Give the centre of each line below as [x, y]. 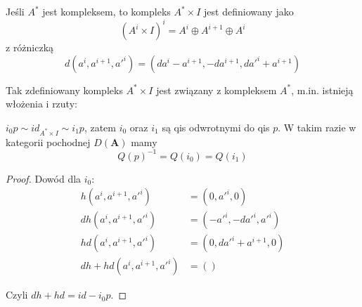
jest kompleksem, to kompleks [106, 11]
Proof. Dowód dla [44, 178]
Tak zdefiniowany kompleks [64, 90]
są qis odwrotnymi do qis [216, 127]
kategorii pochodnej [48, 142]
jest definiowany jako [249, 11]
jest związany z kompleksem [216, 90]
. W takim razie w [317, 127]
